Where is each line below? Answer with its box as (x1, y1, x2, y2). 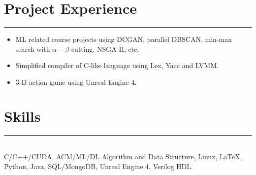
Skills (4, 105, 41, 126)
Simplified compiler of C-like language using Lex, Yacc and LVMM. (15, 60, 219, 70)
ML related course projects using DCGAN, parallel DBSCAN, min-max (15, 34, 232, 44)
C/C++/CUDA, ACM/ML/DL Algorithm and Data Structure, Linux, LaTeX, (4, 151, 242, 162)
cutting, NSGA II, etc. (71, 43, 139, 54)
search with (15, 43, 50, 54)
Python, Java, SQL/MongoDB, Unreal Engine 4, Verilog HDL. (4, 161, 193, 171)
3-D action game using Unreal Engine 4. (15, 76, 137, 87)
